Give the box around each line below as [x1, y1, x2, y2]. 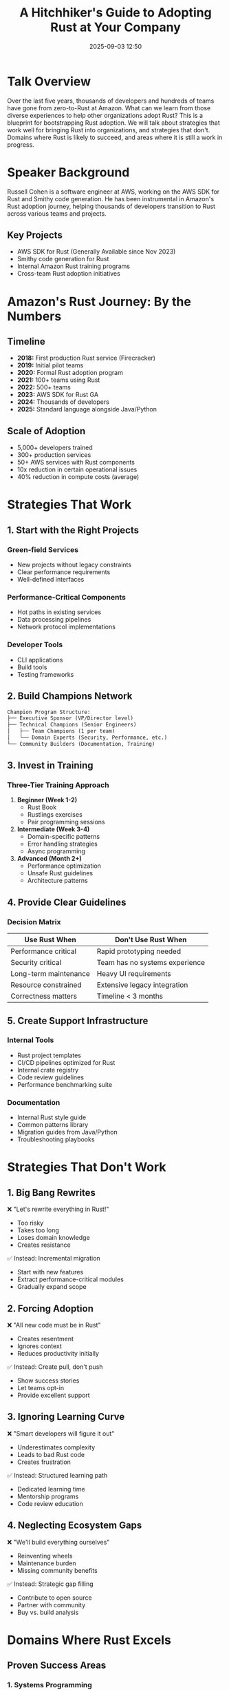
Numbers [7, 308, 62, 324]
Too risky [17, 1219, 44, 1228]
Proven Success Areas [7, 1660, 107, 1671]
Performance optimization [27, 862, 102, 870]
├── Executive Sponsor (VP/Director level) [7, 715, 134, 722]
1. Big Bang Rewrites [7, 1187, 96, 1199]
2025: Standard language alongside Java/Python [17, 405, 157, 414]
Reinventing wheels [17, 1551, 73, 1560]
